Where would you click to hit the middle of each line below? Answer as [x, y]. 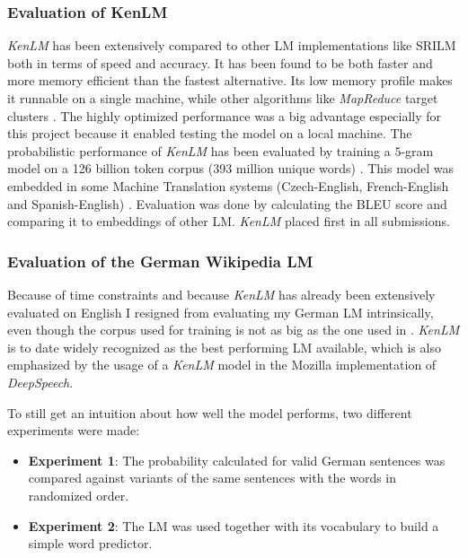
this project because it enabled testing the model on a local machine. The [210, 133]
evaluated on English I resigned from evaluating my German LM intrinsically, [221, 312]
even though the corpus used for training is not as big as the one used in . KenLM [234, 330]
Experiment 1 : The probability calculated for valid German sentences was [237, 460]
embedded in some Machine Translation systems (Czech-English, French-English [228, 185]
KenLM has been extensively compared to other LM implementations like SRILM [232, 45]
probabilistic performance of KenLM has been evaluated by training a [199, 150]
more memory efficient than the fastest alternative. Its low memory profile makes [230, 80]
